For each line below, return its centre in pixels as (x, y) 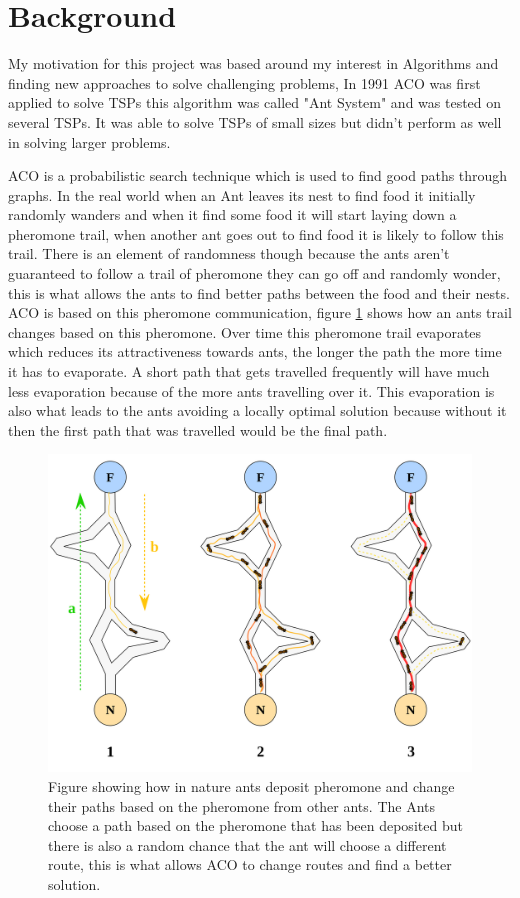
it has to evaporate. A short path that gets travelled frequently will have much (249, 371)
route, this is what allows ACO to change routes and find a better (250, 864)
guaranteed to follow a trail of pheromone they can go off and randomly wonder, (254, 273)
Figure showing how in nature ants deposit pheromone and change (251, 786)
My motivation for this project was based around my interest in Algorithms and (253, 63)
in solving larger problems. (89, 141)
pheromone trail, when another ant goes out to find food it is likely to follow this (256, 233)
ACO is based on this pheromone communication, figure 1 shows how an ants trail (260, 312)
